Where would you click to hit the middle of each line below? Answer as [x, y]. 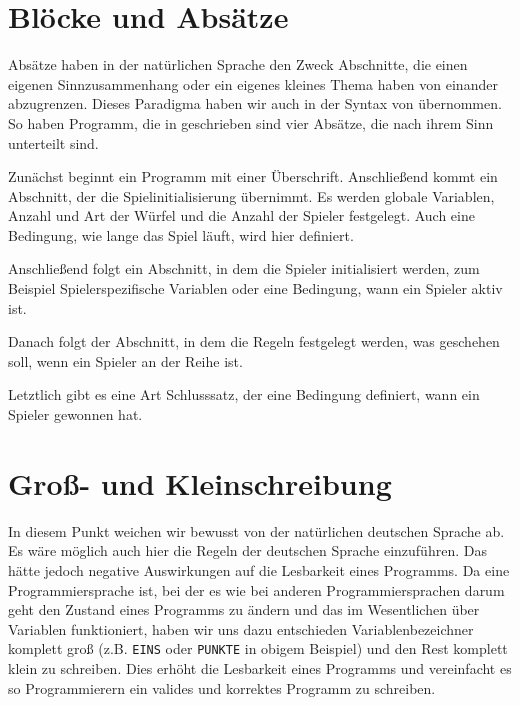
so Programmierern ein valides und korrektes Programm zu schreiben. [222, 687]
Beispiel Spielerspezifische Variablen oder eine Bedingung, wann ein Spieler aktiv [255, 288]
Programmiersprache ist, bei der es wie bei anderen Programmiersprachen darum [256, 589]
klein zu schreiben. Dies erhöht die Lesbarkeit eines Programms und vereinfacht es [260, 667]
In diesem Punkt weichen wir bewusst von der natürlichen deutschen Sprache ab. [256, 530]
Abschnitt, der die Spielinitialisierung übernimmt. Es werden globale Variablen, [251, 195]
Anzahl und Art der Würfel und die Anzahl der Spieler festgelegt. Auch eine [241, 215]
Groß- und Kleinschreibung [200, 482]
